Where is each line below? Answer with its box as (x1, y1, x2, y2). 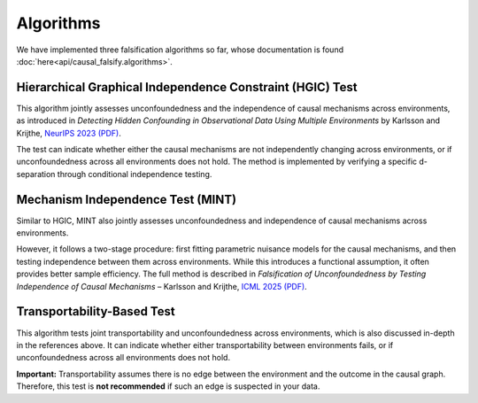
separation (16, 168, 56, 179)
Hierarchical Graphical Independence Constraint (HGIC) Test (16, 80, 358, 95)
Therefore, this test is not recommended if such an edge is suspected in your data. (16, 381, 320, 391)
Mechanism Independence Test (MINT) (16, 191, 237, 207)
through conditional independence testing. (57, 168, 212, 179)
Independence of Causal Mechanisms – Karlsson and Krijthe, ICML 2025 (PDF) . (16, 281, 307, 291)
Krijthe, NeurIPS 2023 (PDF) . (16, 128, 121, 138)
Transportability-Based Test (16, 304, 176, 319)
